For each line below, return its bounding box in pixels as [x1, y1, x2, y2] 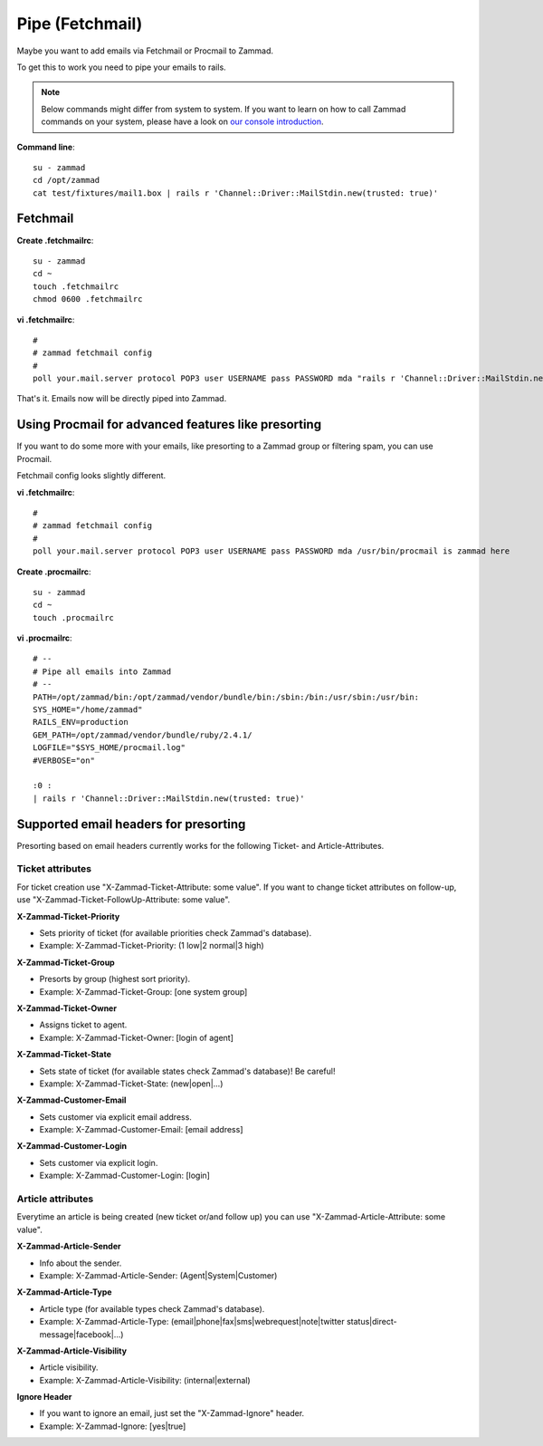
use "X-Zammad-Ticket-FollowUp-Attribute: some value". [16, 894, 231, 905]
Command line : [16, 141, 76, 152]
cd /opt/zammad [33, 175, 100, 186]
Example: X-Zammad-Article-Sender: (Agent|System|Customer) [39, 1269, 278, 1281]
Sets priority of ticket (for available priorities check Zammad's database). [39, 927, 312, 938]
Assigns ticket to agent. [39, 1019, 128, 1030]
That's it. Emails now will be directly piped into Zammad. [16, 393, 227, 404]
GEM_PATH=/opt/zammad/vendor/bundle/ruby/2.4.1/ [33, 729, 252, 740]
